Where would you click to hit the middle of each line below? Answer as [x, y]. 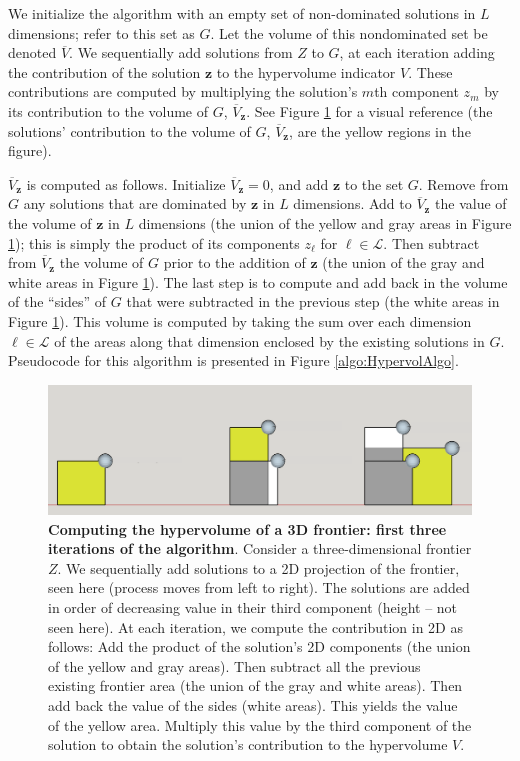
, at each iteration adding [417, 52]
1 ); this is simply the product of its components [154, 242]
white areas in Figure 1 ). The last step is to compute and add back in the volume [258, 281]
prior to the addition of [234, 262]
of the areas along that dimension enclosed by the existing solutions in [269, 340]
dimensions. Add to [352, 203]
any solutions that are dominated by [135, 203]
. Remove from [463, 183]
